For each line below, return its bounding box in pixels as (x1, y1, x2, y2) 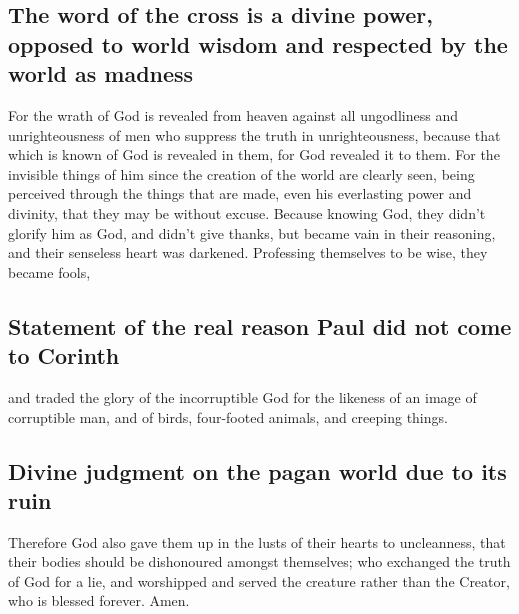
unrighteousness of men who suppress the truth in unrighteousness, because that (8, 124, 501, 145)
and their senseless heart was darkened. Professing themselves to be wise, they (8, 242, 488, 263)
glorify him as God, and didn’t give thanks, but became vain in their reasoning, (8, 222, 496, 243)
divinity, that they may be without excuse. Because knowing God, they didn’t (8, 202, 486, 223)
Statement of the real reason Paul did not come (8, 310, 512, 341)
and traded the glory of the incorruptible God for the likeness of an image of (8, 386, 477, 407)
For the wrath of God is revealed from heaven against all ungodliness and (8, 104, 458, 125)
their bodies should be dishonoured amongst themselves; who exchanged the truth (8, 551, 511, 572)
